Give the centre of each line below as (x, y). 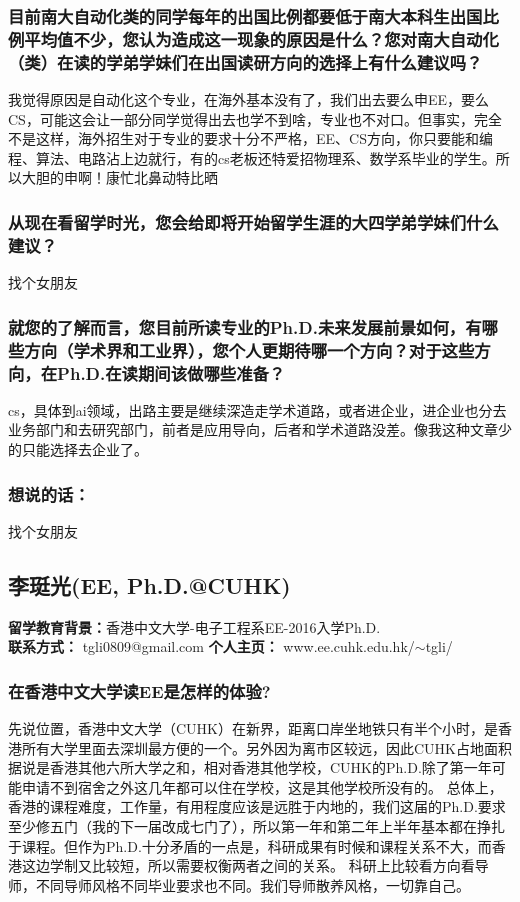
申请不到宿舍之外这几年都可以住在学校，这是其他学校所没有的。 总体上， (262, 786)
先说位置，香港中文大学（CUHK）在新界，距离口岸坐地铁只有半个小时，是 (253, 728)
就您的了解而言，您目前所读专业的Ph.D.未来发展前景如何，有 (245, 326)
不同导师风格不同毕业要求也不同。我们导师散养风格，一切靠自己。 (252, 884)
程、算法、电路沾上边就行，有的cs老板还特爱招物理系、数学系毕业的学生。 (252, 157)
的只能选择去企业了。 (78, 449)
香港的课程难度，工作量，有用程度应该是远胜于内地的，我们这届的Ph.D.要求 (257, 806)
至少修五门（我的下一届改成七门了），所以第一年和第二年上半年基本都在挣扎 (256, 826)
